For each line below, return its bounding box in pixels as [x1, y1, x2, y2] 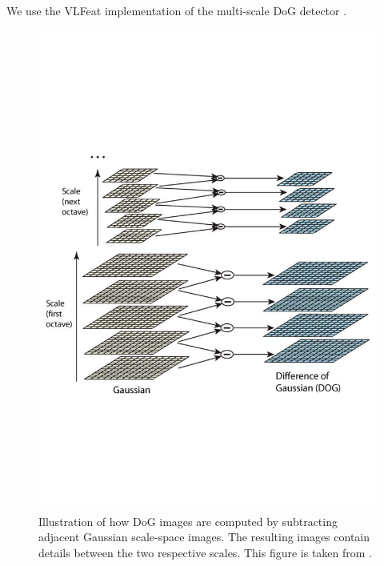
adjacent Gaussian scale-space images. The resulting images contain [38, 528, 370, 545]
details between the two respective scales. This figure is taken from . [38, 544, 373, 561]
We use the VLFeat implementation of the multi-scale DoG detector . [6, 2, 347, 18]
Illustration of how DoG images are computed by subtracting [38, 512, 338, 529]
